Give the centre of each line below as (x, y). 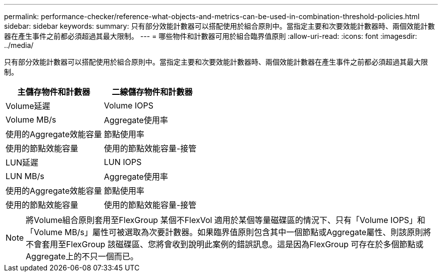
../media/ (19, 45)
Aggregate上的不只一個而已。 (82, 256)
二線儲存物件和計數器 (152, 92)
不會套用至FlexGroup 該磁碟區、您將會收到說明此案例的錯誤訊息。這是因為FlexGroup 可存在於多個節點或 (225, 244)
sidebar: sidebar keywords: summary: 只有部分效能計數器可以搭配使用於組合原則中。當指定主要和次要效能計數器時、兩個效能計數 (219, 26)
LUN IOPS (123, 162)
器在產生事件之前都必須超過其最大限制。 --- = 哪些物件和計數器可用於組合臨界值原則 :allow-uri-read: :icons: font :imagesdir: (211, 36)
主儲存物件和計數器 (54, 92)
